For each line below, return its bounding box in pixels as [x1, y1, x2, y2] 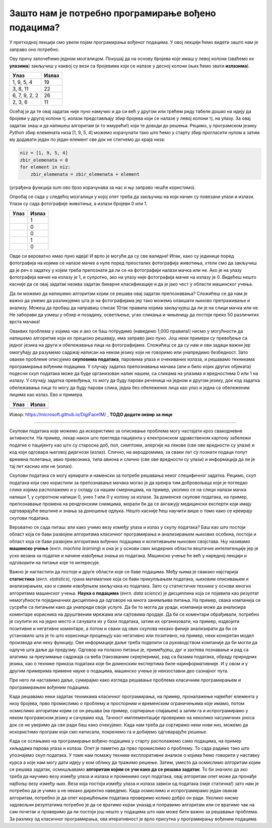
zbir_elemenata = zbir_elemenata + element [30, 171, 140, 177]
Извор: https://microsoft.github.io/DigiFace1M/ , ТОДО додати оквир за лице [9, 411, 173, 417]
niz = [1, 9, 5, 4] [20, 150, 68, 156]
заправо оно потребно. [9, 46, 59, 53]
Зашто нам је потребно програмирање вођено [9, 8, 216, 19]
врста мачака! [9, 319, 40, 325]
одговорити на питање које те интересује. [9, 560, 100, 566]
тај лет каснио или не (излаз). [9, 463, 73, 469]
